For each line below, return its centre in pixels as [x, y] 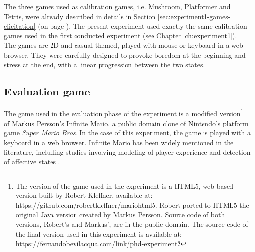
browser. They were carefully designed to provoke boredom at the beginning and [125, 54]
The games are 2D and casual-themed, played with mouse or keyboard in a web [124, 45]
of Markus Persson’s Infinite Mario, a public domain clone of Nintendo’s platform [126, 123]
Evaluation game [47, 91]
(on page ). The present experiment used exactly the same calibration [142, 26]
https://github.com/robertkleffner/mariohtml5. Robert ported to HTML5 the [132, 205]
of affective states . [32, 161]
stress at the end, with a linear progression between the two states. [104, 64]
